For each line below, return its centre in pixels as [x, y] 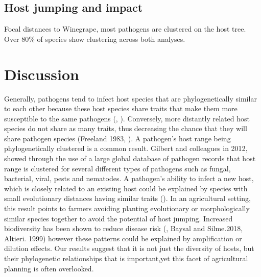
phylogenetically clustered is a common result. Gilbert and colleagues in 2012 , [126, 148]
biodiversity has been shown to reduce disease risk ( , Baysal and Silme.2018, [124, 228]
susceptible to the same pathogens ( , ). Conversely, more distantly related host [127, 118]
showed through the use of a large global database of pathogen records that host [130, 158]
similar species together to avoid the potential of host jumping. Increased [118, 218]
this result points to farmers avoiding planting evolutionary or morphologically [127, 208]
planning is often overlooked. [49, 268]
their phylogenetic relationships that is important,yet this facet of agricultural [126, 258]
